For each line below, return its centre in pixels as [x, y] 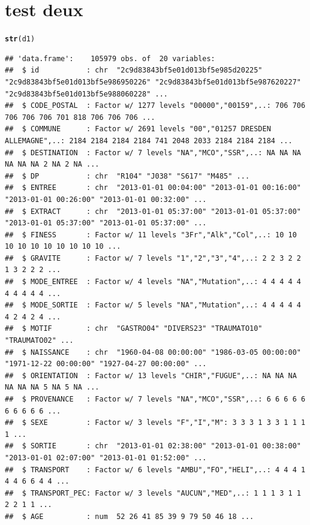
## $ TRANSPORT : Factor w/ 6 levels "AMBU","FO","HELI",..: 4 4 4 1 [155, 470]
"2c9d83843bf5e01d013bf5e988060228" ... [87, 94]
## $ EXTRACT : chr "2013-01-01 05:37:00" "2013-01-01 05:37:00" [153, 211]
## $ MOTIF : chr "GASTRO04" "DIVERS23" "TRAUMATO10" [134, 329]
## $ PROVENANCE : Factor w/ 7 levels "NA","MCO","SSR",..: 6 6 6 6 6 [155, 399]
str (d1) [20, 39]
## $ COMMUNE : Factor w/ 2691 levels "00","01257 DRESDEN [138, 129]
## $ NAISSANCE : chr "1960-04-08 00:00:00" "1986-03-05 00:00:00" [153, 352]
